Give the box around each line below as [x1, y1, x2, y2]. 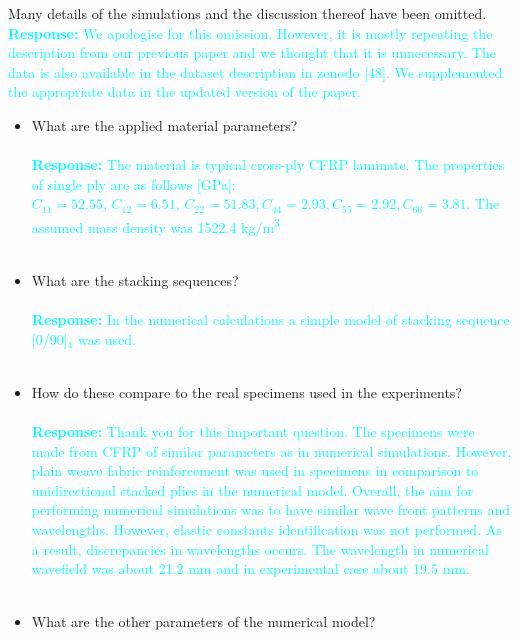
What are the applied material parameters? [31, 114, 298, 135]
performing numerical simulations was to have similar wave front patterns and [31, 499, 510, 520]
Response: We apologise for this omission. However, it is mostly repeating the [8, 22, 493, 43]
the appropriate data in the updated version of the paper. [8, 81, 362, 102]
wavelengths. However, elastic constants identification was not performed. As [31, 518, 502, 539]
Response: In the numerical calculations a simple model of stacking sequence [31, 308, 510, 329]
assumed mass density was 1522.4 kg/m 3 [31, 213, 280, 237]
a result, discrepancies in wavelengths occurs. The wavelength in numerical [31, 538, 489, 559]
